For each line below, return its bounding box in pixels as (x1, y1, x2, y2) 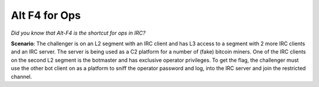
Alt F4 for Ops (11, 9, 81, 22)
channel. (11, 73, 32, 80)
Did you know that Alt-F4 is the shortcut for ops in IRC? (11, 29, 146, 36)
